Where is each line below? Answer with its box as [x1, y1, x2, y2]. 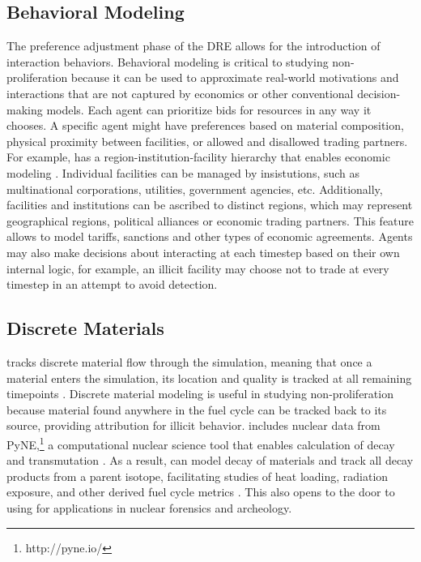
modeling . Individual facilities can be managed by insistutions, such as [6, 164, 360, 181]
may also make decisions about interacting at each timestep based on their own [6, 243, 400, 260]
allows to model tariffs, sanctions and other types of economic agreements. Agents [6, 228, 413, 245]
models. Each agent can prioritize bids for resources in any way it [46, 101, 372, 118]
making [6, 101, 43, 118]
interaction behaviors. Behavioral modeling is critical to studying [6, 53, 329, 70]
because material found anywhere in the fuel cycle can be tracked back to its [6, 401, 387, 418]
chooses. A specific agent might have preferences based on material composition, [6, 117, 404, 134]
